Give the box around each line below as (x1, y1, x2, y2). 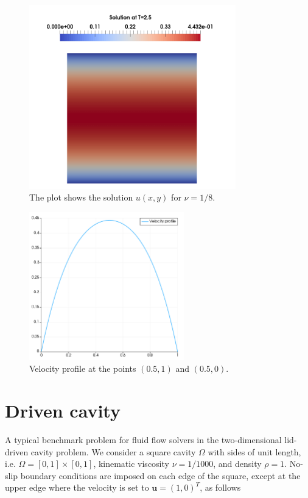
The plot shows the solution (29, 191, 133, 204)
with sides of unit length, (208, 445, 301, 458)
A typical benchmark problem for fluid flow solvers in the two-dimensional (5, 433, 282, 446)
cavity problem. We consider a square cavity (30, 445, 196, 458)
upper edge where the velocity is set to (5, 481, 149, 494)
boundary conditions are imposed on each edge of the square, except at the (20, 469, 301, 482)
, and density (213, 457, 262, 470)
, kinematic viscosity (93, 457, 169, 470)
